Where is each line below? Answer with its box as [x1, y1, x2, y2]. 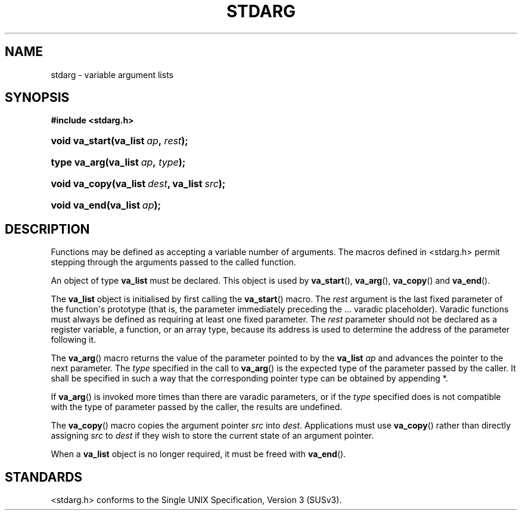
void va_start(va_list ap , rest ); [51, 135, 188, 147]
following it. [51, 334, 97, 345]
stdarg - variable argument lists [51, 69, 173, 80]
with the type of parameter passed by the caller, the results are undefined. [51, 402, 343, 412]
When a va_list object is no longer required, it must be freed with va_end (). [51, 449, 346, 460]
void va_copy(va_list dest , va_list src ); [51, 178, 226, 190]
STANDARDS [5, 469, 83, 485]
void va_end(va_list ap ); [51, 199, 161, 212]
